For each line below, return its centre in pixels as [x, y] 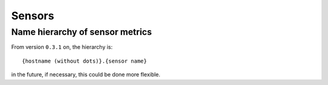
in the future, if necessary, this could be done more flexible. [86, 75]
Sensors [33, 16]
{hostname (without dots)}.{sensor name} [84, 61]
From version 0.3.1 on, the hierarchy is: [62, 47]
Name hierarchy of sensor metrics [81, 32]
